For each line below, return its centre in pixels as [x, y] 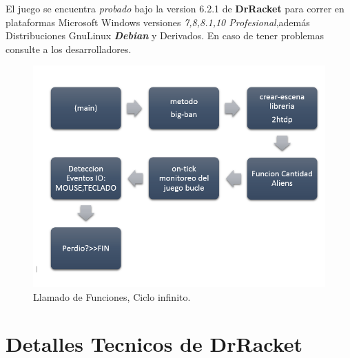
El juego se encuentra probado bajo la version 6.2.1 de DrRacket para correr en [175, 8]
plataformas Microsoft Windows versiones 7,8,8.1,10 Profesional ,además [158, 22]
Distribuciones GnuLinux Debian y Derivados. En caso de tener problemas [165, 35]
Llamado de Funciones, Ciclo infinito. [112, 296]
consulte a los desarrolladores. [69, 49]
